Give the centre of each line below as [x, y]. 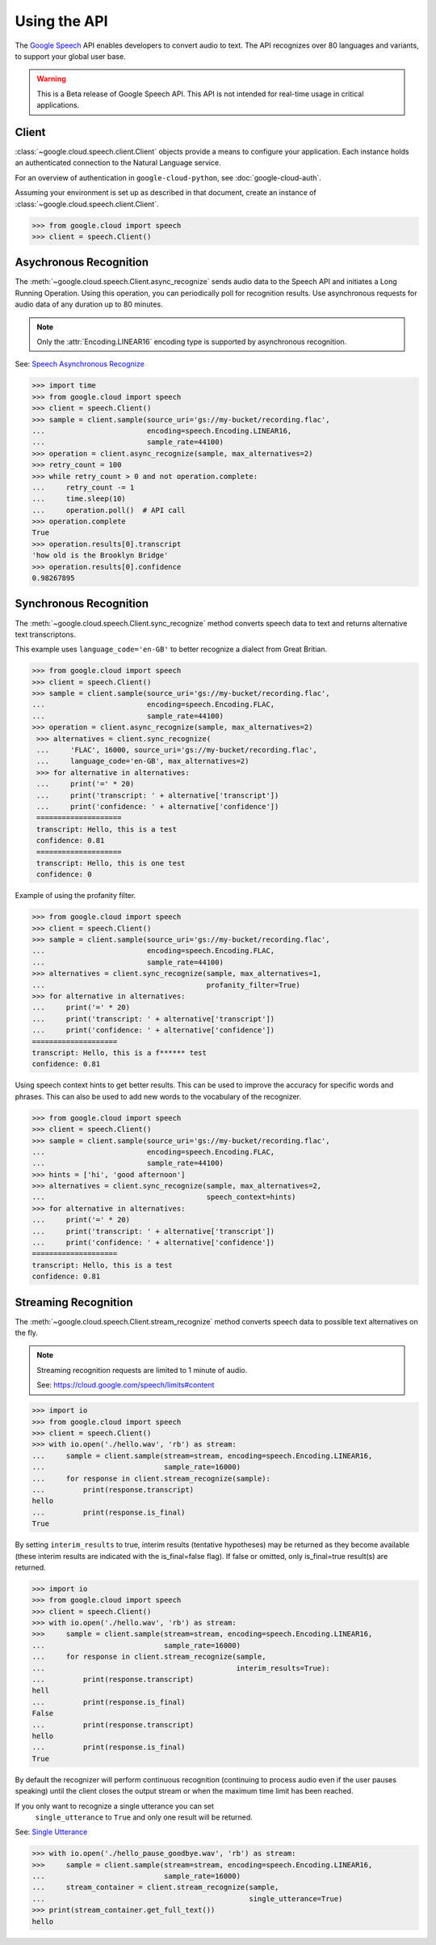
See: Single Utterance [51, 1832]
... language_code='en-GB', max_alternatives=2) [143, 761]
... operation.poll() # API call [109, 510]
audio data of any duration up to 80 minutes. [89, 304]
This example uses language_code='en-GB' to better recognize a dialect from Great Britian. [171, 649]
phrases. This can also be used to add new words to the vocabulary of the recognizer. [158, 1096]
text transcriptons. [45, 634]
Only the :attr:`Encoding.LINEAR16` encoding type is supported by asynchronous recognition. [192, 342]
